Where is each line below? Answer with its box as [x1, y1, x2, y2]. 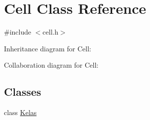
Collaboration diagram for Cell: [4, 60, 99, 70]
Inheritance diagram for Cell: [4, 43, 91, 53]
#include [4, 27, 31, 37]
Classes [4, 84, 41, 99]
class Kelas [4, 107, 37, 118]
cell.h [42, 27, 59, 37]
